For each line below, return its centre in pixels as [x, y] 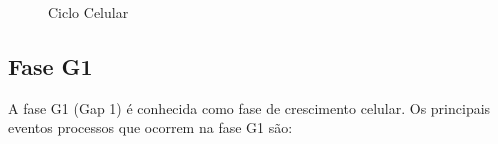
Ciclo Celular [88, 12]
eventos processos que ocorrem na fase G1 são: [150, 127]
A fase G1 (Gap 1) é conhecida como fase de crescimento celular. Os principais [249, 107]
